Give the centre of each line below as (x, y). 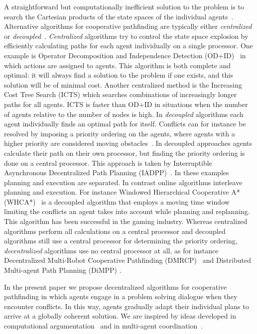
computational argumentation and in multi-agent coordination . (104, 326)
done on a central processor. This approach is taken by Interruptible (108, 163)
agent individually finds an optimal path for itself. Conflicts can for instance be (125, 124)
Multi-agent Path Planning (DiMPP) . (63, 270)
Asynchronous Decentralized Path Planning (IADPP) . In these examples (117, 172)
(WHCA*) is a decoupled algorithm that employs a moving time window (117, 201)
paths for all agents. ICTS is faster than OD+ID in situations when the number (126, 104)
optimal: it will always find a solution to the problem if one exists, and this (119, 75)
